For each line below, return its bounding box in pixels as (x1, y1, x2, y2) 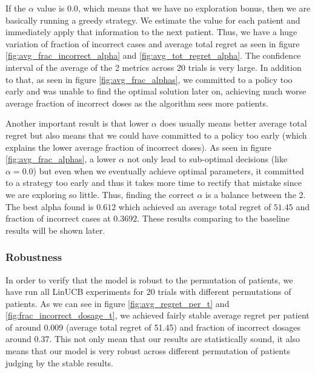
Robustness (5, 249, 62, 265)
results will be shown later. (5, 223, 105, 236)
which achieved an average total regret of (118, 200, 271, 213)
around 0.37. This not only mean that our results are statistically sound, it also (5, 332, 300, 345)
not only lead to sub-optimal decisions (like (127, 153, 288, 165)
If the (5, 2, 26, 14)
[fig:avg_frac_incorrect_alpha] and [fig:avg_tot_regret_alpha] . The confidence (5, 49, 301, 62)
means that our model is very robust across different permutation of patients (5, 345, 290, 357)
